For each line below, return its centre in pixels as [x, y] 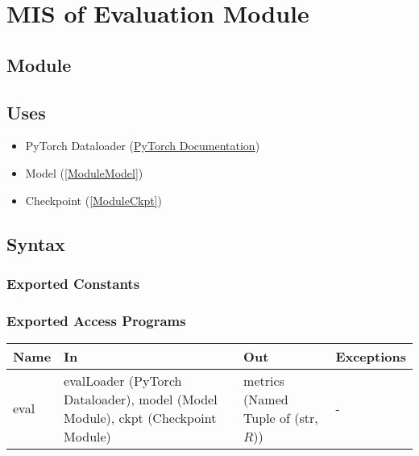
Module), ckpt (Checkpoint [140, 417]
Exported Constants [73, 283]
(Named [266, 399]
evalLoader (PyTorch [123, 380]
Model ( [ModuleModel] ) [84, 172]
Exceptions [371, 356]
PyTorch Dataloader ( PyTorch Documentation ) [143, 146]
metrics [264, 380]
